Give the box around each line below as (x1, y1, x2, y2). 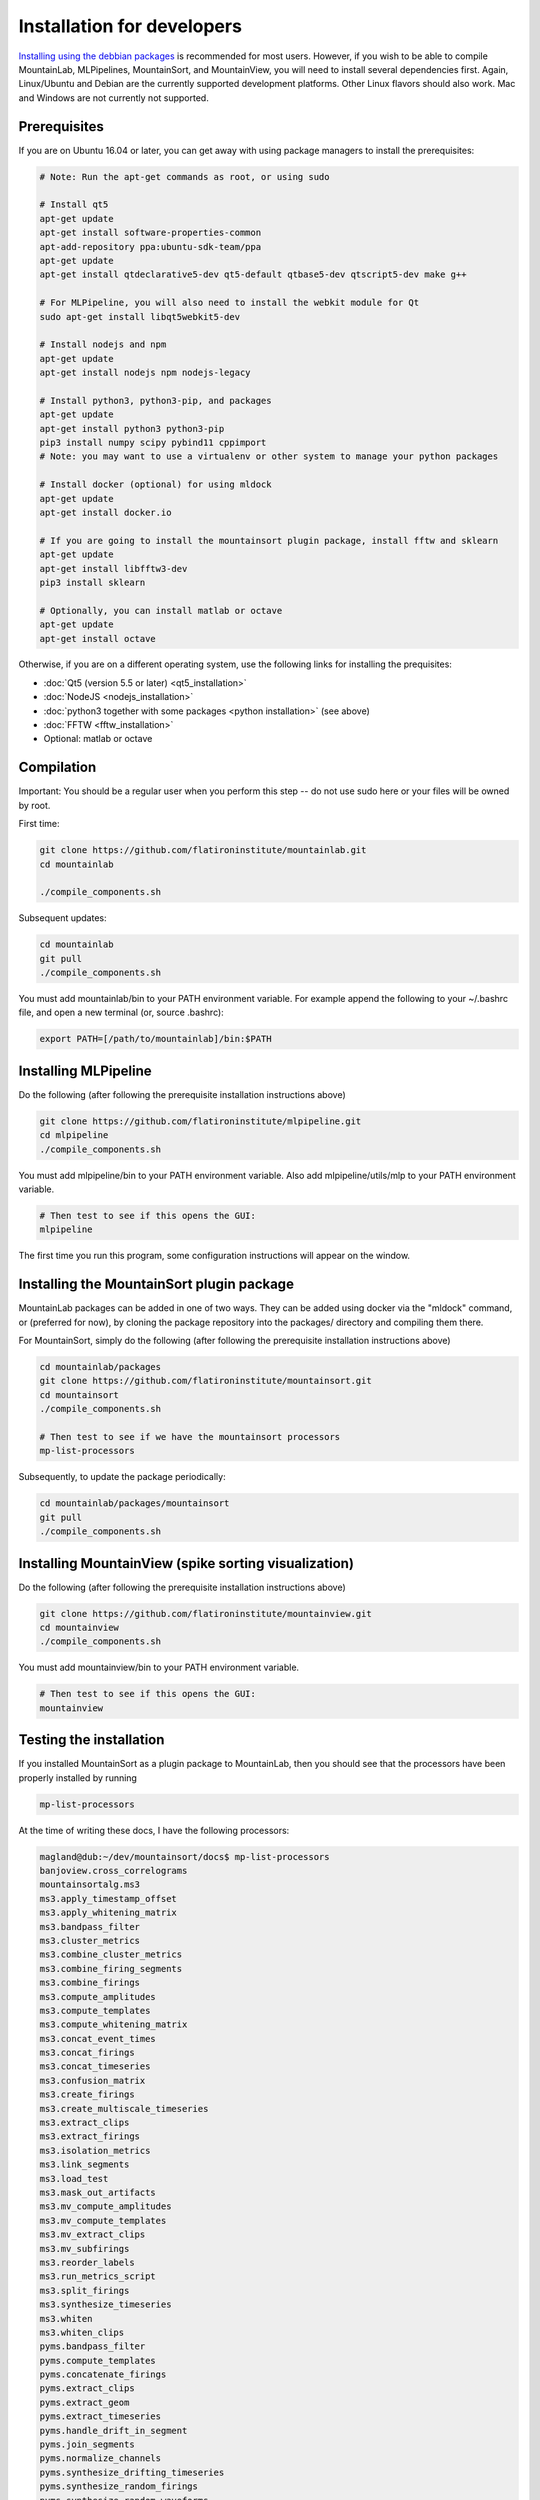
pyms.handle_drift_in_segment (39, 2425, 188, 2436)
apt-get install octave (39, 633, 157, 644)
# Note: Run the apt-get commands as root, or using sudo (39, 171, 330, 182)
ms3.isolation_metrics (39, 2145, 151, 2156)
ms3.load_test (39, 2173, 109, 2184)
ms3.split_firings (39, 2285, 130, 2296)
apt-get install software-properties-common (39, 227, 262, 239)
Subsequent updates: (18, 912, 107, 924)
